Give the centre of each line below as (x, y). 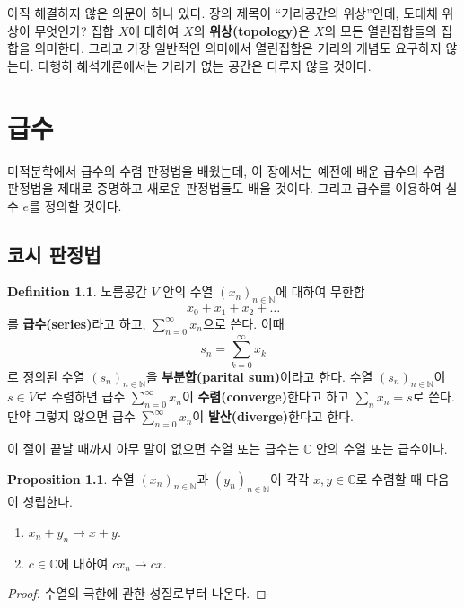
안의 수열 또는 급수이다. (381, 449)
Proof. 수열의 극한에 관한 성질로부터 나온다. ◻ (137, 593)
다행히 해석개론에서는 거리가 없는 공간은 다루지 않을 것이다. (205, 65)
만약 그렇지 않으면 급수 (71, 416)
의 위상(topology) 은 (252, 30)
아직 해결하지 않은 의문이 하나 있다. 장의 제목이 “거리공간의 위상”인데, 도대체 (223, 13)
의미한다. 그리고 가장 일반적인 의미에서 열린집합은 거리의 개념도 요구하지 (238, 48)
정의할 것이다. (83, 205)
